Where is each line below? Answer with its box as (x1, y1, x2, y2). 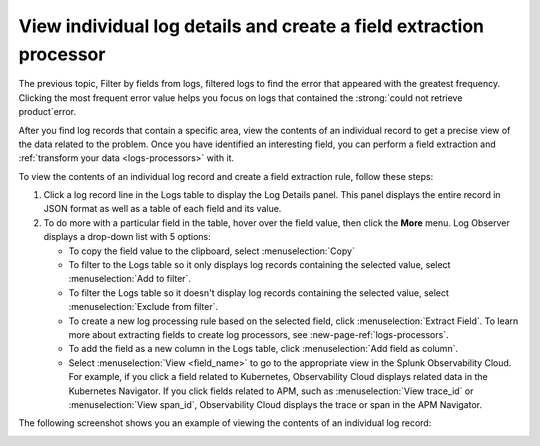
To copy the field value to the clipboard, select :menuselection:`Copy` (68, 245, 355, 257)
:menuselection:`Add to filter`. (68, 273, 192, 285)
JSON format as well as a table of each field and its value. (43, 203, 282, 215)
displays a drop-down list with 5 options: (43, 231, 211, 243)
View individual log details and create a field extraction (18, 15, 485, 37)
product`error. (18, 106, 77, 118)
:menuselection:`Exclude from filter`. (68, 301, 219, 313)
